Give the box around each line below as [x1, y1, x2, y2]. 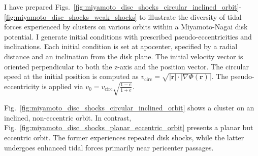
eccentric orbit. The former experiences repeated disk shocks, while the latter [4, 132, 244, 142]
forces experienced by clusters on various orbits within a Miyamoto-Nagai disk [4, 21, 248, 32]
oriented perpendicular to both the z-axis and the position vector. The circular [4, 61, 249, 71]
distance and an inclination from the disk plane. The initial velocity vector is [4, 51, 243, 61]
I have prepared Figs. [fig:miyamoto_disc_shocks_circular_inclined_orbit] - [4, 2, 242, 12]
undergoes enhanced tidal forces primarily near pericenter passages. [4, 142, 214, 152]
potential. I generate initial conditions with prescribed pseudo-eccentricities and [4, 31, 252, 42]
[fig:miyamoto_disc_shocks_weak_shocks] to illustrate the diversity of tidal [4, 11, 242, 22]
